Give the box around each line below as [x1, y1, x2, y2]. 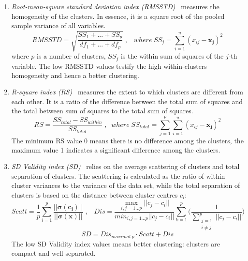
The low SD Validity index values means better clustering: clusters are [11, 238, 220, 248]
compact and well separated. [11, 248, 96, 258]
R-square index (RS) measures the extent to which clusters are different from [11, 86, 243, 96]
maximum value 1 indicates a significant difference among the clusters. [11, 145, 220, 155]
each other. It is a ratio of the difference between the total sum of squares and [11, 96, 243, 106]
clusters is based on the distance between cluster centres [11, 189, 178, 200]
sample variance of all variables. [11, 20, 106, 31]
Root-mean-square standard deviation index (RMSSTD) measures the [11, 1, 219, 11]
